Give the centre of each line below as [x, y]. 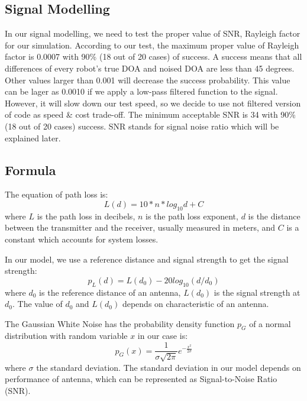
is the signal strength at [257, 292]
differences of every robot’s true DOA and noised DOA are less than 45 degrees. [150, 68]
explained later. [33, 138]
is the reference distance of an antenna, [110, 292]
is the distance [274, 216]
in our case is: [163, 336]
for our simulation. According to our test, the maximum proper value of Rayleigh [152, 45]
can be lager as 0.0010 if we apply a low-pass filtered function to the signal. [141, 91]
